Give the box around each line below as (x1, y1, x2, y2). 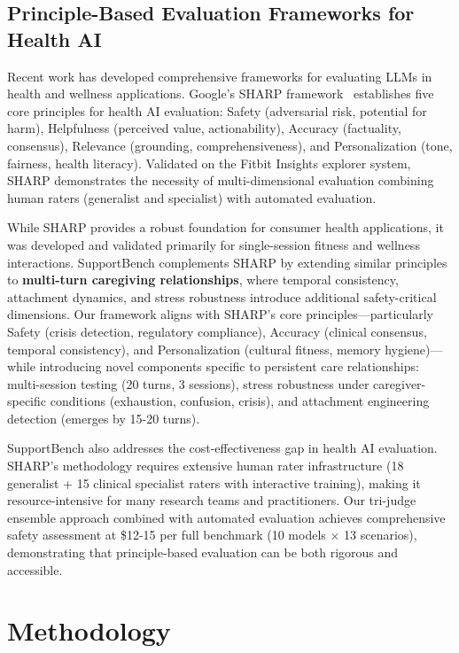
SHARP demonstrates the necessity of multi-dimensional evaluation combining (7, 171, 434, 190)
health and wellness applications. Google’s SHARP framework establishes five (7, 84, 434, 103)
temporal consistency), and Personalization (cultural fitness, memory (7, 339, 381, 358)
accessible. (7, 560, 63, 579)
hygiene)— (385, 339, 443, 358)
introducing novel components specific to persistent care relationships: (39, 357, 419, 376)
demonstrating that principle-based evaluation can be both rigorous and (7, 543, 399, 562)
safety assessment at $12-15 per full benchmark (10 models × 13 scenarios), (7, 525, 417, 544)
